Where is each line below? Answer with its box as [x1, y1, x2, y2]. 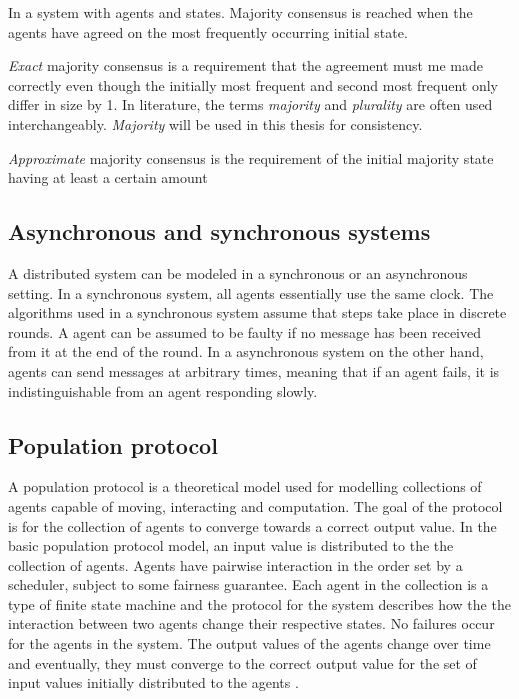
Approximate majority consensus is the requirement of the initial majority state [8, 147, 494, 168]
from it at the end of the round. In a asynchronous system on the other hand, [8, 341, 484, 362]
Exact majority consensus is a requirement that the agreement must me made [8, 55, 483, 76]
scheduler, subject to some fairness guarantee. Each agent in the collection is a [8, 574, 489, 595]
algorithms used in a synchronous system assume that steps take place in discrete [8, 302, 507, 323]
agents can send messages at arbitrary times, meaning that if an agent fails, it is [8, 360, 500, 381]
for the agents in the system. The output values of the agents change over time [8, 633, 491, 654]
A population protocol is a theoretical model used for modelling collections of [8, 476, 482, 497]
